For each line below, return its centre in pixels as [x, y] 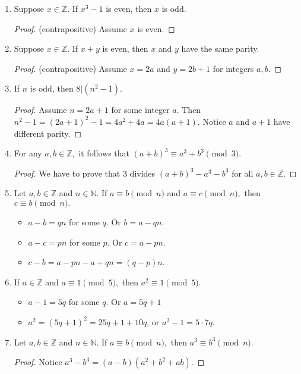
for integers [233, 68]
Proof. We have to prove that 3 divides [85, 173]
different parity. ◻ [48, 133]
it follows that [104, 153]
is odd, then [52, 88]
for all [243, 173]
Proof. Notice [38, 362]
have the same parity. [220, 48]
